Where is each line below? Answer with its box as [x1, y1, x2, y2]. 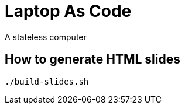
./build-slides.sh [5, 76, 89, 86]
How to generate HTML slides [5, 52, 180, 67]
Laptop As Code [5, 1, 132, 21]
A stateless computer [5, 31, 87, 42]
